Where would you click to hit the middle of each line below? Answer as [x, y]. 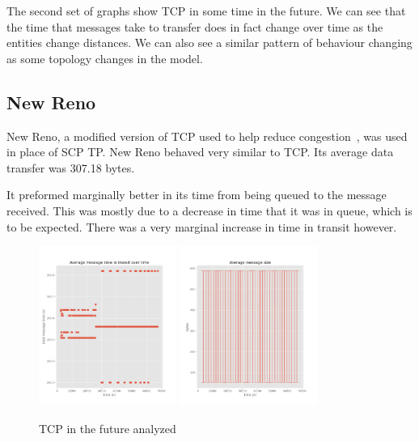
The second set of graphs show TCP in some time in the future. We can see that [206, 11]
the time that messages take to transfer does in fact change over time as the [195, 26]
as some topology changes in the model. [105, 58]
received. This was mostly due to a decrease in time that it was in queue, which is [209, 210]
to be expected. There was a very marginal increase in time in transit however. [202, 226]
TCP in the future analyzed [108, 428]
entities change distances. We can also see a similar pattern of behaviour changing [209, 42]
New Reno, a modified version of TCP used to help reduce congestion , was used [207, 136]
